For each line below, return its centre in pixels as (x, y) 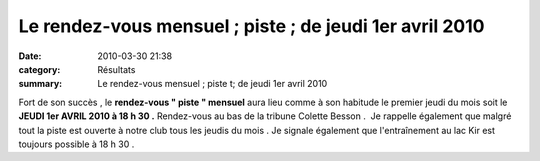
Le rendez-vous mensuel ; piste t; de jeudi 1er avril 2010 (212, 84)
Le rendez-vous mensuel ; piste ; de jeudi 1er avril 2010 (251, 26)
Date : (30, 56)
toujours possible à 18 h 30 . (76, 144)
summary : (40, 84)
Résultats (116, 69)
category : (39, 69)
